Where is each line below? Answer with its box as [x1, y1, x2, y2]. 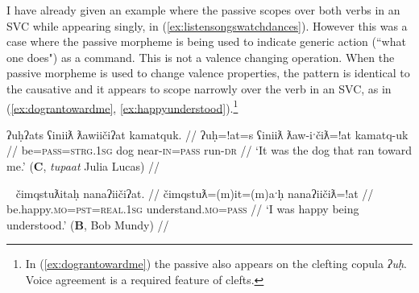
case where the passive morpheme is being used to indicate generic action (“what [6, 33, 406, 50]
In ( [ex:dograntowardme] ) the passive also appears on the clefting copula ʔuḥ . [25, 255, 407, 272]
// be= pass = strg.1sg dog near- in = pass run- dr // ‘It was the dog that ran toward [6, 142, 412, 159]
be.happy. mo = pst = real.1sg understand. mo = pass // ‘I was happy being [6, 200, 359, 217]
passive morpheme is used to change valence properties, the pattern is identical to [6, 64, 410, 81]
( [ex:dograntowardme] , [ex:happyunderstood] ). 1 [6, 97, 239, 116]
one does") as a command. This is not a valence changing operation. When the [6, 48, 395, 65]
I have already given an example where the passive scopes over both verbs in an [6, 2, 400, 18]
